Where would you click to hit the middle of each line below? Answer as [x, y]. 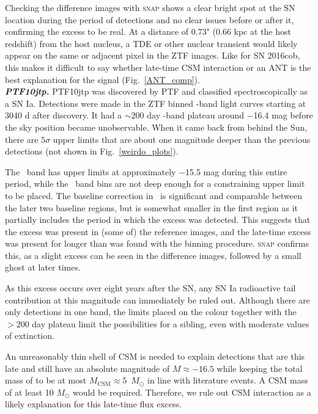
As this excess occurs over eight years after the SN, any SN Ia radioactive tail [150, 288]
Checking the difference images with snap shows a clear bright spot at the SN [150, 7]
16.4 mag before [283, 115]
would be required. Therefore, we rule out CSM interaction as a [192, 392]
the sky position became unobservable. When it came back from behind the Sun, [156, 127]
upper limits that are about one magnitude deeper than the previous [182, 139]
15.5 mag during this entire [236, 171]
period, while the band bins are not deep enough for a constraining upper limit [155, 183]
